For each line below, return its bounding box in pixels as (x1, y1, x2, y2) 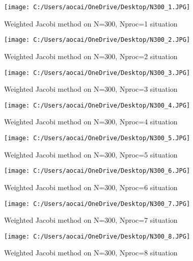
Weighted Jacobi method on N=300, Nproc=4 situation (4, 116, 178, 127)
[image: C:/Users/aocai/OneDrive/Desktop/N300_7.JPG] (4, 200, 190, 207)
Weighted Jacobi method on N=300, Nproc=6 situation (4, 181, 178, 192)
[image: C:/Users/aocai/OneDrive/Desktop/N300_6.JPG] (4, 167, 190, 175)
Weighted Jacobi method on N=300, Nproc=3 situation (4, 84, 178, 94)
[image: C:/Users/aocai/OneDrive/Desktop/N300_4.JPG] (4, 101, 190, 109)
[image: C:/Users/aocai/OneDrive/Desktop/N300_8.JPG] (4, 232, 190, 240)
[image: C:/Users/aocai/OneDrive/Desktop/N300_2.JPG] (4, 36, 190, 44)
